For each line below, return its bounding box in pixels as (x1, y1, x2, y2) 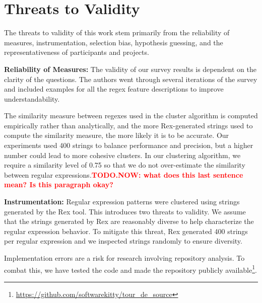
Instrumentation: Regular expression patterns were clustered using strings (4, 196, 240, 207)
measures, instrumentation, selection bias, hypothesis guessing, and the (4, 37, 223, 47)
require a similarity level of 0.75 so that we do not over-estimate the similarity (4, 160, 245, 170)
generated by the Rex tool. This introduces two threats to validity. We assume (4, 206, 246, 216)
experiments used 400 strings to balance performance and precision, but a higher (4, 140, 253, 150)
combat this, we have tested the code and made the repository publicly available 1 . (4, 263, 257, 275)
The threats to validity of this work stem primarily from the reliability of (4, 27, 230, 38)
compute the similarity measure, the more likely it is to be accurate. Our (4, 130, 229, 140)
